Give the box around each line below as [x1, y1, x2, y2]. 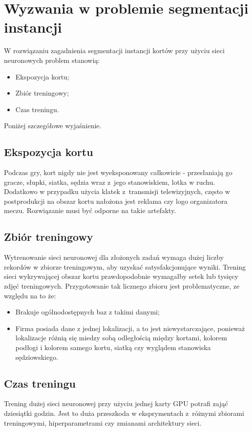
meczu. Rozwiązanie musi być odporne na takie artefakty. [4, 205, 176, 215]
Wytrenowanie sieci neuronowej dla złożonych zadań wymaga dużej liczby [4, 252, 224, 262]
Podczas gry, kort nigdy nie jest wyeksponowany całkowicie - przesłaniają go [4, 167, 232, 177]
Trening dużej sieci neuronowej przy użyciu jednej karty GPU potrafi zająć [4, 398, 228, 409]
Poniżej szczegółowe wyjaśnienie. [4, 120, 102, 131]
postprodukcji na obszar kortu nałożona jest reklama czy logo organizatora [4, 196, 228, 206]
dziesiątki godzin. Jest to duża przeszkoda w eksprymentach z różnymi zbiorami [4, 408, 244, 418]
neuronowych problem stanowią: [4, 55, 100, 65]
